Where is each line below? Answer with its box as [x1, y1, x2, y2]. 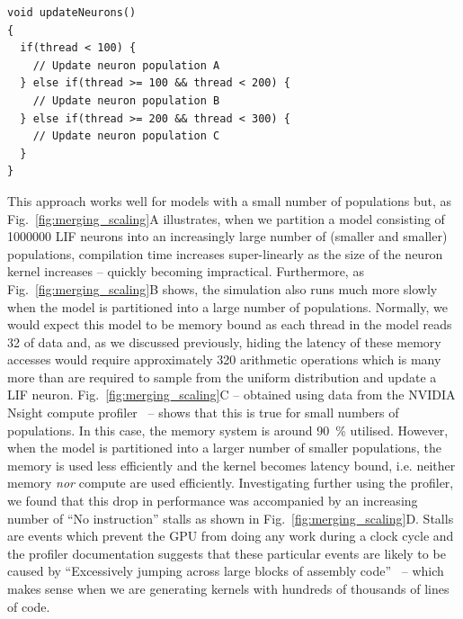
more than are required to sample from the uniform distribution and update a [7, 367, 437, 386]
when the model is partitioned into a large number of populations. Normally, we [7, 297, 448, 316]
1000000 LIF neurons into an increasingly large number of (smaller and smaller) [7, 227, 448, 246]
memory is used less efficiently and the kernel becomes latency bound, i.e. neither [7, 455, 456, 474]
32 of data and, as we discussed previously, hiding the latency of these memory [7, 332, 441, 351]
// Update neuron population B [32, 94, 220, 107]
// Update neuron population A [32, 58, 220, 72]
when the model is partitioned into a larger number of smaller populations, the [7, 438, 442, 457]
